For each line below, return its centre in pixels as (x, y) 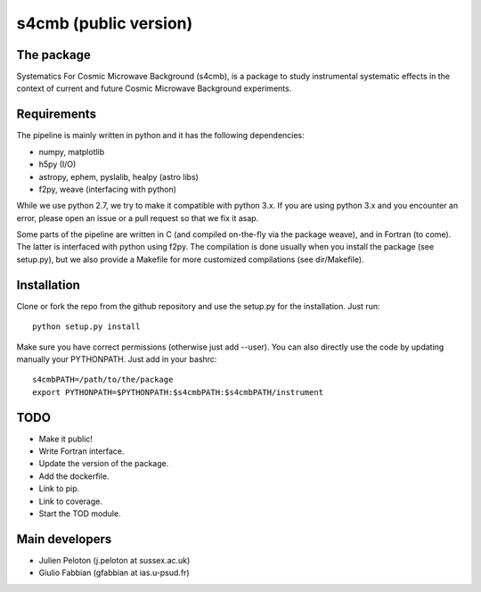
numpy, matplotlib (72, 152)
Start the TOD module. (80, 514)
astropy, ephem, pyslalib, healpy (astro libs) (119, 177)
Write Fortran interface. (82, 451)
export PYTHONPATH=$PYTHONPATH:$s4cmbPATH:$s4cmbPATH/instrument (178, 392)
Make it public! (66, 439)
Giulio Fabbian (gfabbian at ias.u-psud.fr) (114, 573)
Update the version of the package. (104, 464)
